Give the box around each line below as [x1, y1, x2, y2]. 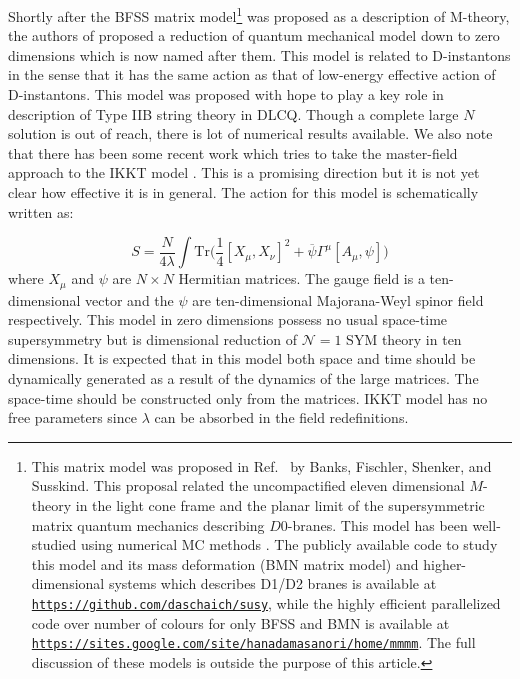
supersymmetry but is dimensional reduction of [8, 328, 298, 349]
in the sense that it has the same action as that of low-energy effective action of [8, 64, 496, 85]
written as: [8, 201, 74, 222]
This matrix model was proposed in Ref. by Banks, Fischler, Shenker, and [31, 455, 492, 476]
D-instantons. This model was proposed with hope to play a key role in [8, 84, 444, 105]
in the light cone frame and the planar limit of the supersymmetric [75, 494, 485, 515]
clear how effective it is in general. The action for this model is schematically [8, 182, 479, 202]
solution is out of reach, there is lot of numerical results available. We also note [8, 123, 493, 144]
